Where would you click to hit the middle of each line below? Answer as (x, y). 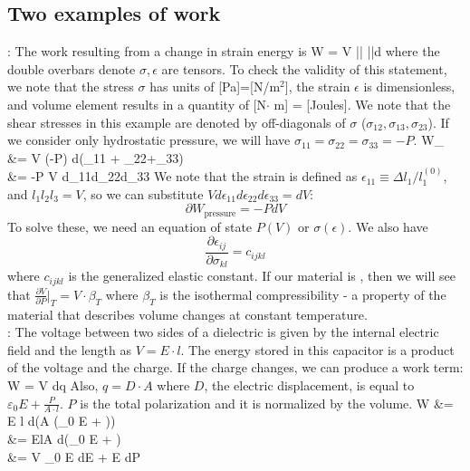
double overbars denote (72, 68)
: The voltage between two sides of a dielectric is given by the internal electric (223, 332)
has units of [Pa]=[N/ (210, 87)
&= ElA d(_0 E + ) (64, 438)
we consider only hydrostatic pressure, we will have (149, 140)
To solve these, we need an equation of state (130, 226)
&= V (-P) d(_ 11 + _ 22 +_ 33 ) (96, 157)
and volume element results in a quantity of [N (137, 104)
